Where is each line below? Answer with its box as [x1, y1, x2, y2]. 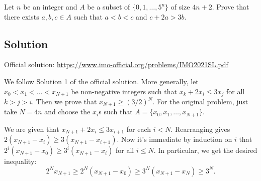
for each [126, 123, 151, 134]
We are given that [4, 123, 59, 134]
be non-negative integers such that [71, 86, 177, 96]
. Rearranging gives [170, 123, 230, 134]
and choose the [44, 106, 91, 117]
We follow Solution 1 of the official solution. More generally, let [4, 76, 199, 86]
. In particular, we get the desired [153, 145, 257, 155]
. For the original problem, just [152, 96, 248, 107]
